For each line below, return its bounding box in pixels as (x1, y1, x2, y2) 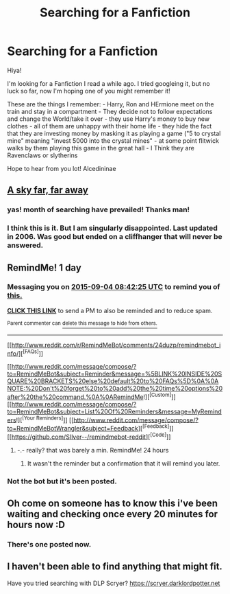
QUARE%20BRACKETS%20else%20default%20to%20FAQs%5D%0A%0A (7, 377, 219, 385)
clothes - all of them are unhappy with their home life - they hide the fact (7, 122, 212, 130)
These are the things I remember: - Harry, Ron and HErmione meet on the (7, 100, 214, 108)
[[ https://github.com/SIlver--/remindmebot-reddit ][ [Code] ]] (7, 431, 171, 441)
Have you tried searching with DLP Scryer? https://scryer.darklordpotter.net (7, 579, 220, 587)
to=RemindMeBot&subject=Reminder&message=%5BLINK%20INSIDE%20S (7, 369, 222, 378)
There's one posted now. (7, 540, 92, 549)
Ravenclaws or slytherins (7, 151, 78, 159)
